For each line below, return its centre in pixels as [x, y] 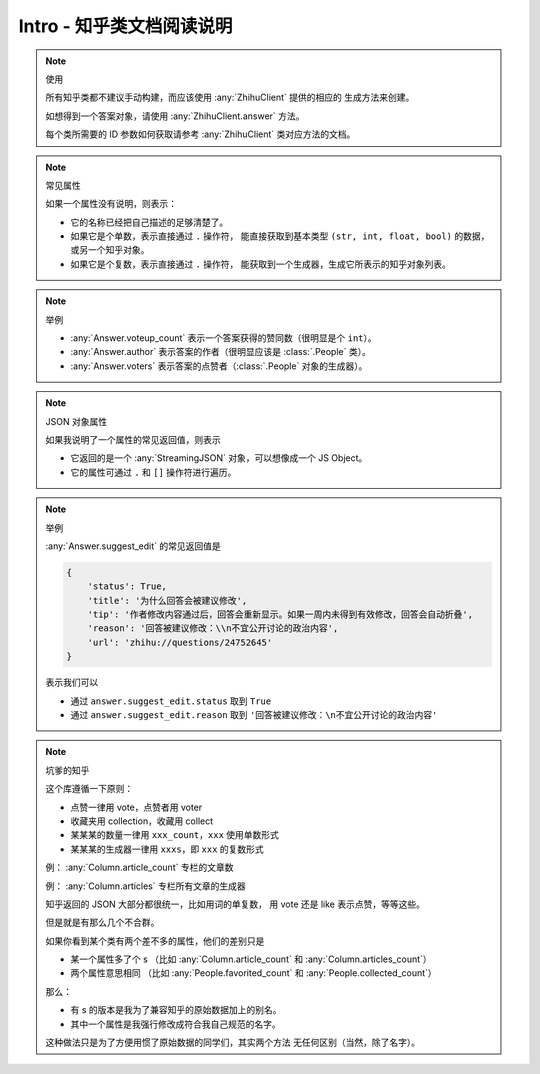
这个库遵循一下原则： [89, 789]
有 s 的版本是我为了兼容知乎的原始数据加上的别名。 [176, 1010]
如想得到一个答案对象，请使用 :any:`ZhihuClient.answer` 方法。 [175, 116]
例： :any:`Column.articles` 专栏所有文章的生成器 [145, 886]
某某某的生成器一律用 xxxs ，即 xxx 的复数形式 [167, 849]
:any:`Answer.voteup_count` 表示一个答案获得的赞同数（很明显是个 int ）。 [223, 338]
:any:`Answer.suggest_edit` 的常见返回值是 [133, 546]
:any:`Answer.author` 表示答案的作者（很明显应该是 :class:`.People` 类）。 [221, 352]
